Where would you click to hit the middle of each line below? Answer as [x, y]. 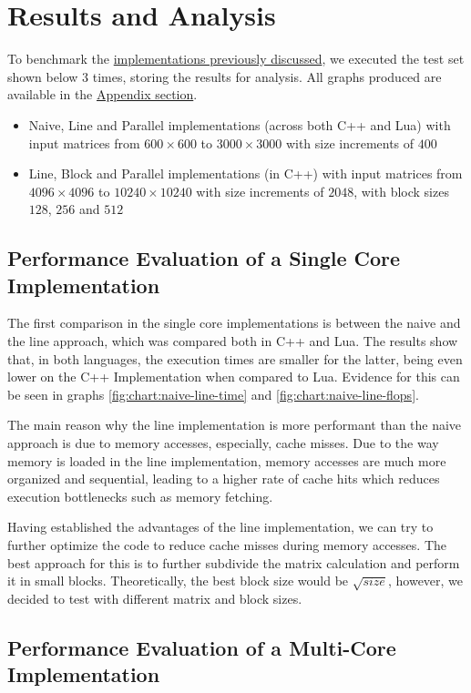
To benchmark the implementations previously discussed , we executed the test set [236, 59]
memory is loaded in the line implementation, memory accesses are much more [227, 460]
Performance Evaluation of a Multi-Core [202, 647]
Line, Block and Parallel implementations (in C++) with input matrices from [246, 173]
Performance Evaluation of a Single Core [204, 258]
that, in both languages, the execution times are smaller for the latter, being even [235, 358]
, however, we [425, 581]
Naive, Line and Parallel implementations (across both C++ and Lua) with [240, 124]
